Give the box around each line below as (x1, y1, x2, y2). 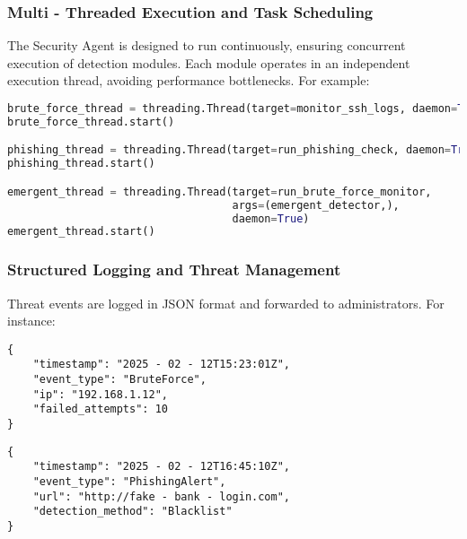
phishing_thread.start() (7, 157, 155, 170)
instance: (7, 311, 56, 330)
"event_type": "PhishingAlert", (32, 474, 226, 488)
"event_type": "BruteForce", (32, 373, 207, 387)
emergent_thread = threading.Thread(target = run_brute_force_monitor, (7, 185, 432, 198)
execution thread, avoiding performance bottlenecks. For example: (7, 71, 370, 90)
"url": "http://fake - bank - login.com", (32, 490, 290, 503)
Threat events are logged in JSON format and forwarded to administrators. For (7, 293, 445, 312)
